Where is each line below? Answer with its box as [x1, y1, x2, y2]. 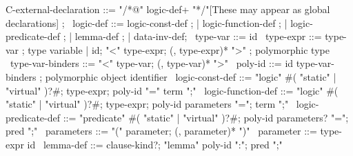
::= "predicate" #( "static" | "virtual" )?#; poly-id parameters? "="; [63, 110, 349, 124]
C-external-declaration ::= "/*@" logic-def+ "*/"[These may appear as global [6, 2, 330, 16]
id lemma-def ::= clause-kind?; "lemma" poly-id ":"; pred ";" [27, 137, 283, 151]
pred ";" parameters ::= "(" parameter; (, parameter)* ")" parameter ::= [6, 124, 317, 138]
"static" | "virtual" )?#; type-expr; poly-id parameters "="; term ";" [6, 97, 289, 111]
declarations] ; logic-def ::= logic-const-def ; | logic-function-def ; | [6, 15, 288, 30]
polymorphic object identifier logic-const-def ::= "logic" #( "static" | [45, 69, 336, 84]
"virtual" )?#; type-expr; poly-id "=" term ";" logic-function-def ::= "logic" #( [6, 83, 339, 97]
